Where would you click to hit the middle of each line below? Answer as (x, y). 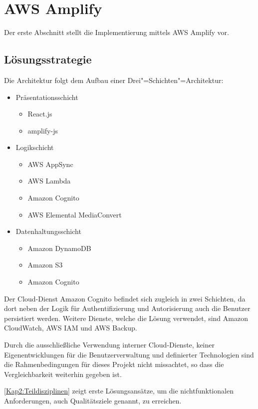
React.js (40, 114)
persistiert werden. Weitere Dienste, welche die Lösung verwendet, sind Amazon (126, 318)
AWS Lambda (49, 181)
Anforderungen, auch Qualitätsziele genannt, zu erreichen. (93, 400)
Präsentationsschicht (47, 97)
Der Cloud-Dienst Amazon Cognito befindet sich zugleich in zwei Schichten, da (125, 298)
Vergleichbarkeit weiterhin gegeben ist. (63, 374)
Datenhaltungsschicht (48, 231)
